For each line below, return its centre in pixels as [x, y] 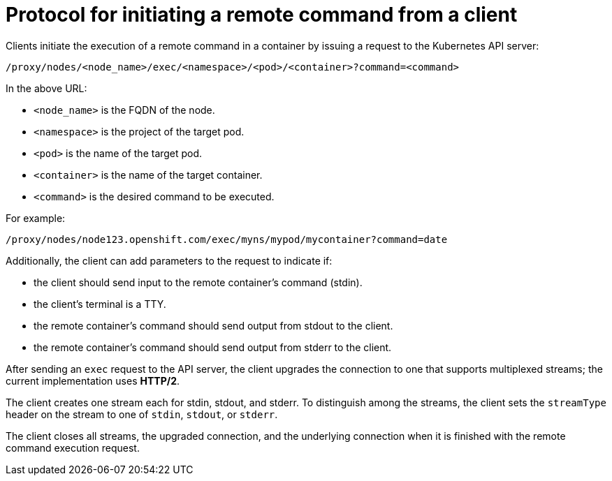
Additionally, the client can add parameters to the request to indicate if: [169, 260]
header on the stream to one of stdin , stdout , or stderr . [142, 414]
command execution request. [73, 447]
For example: [36, 218]
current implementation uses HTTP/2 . [93, 380]
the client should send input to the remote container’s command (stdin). [198, 282]
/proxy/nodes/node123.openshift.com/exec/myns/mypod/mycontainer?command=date [227, 239]
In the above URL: [46, 88]
